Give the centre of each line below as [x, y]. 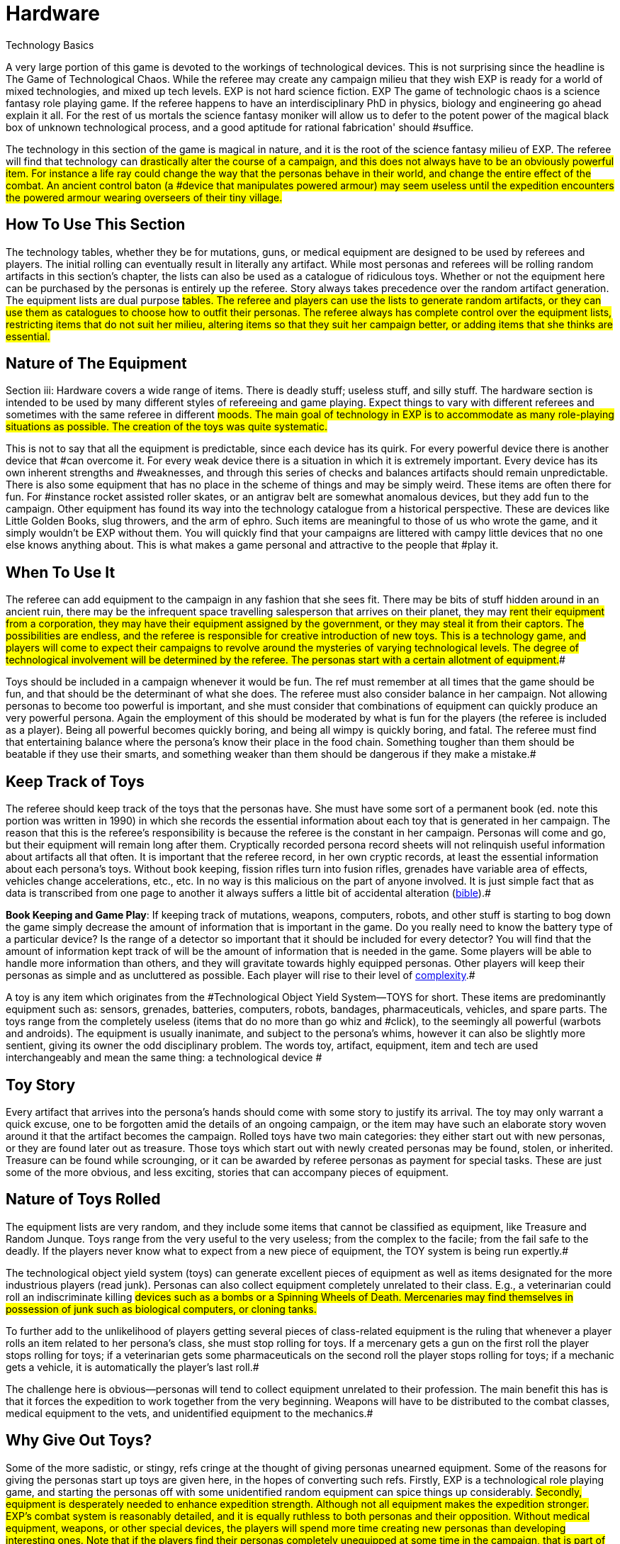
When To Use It [61, 572]
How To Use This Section [96, 225]
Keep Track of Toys [75, 781]
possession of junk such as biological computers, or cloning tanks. [161, 1309]
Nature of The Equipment [96, 364]
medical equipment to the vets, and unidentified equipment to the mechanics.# [190, 1413]
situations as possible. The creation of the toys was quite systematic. [167, 427]
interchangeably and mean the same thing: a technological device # [164, 1058]
